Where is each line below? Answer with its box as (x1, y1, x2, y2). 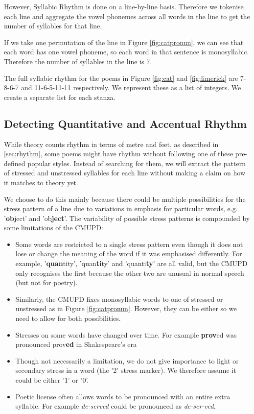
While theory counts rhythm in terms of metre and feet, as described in (4, 139, 219, 149)
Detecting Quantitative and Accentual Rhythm (4, 116, 247, 131)
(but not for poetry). (15, 277, 78, 288)
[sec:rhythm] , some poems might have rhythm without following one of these (4, 148, 233, 159)
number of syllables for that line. (4, 21, 102, 31)
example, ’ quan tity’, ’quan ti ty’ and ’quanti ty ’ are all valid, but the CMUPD (15, 258, 248, 268)
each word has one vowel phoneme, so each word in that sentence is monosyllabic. (4, 47, 249, 57)
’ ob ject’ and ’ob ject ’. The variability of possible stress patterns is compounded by (4, 213, 250, 223)
